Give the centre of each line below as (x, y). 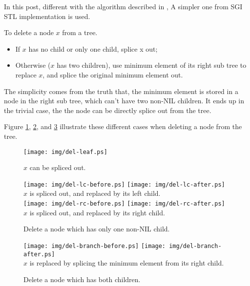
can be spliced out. (58, 167)
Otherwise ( (33, 65)
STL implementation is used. (47, 16)
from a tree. (80, 32)
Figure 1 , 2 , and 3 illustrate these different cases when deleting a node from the (123, 126)
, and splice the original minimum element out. (113, 74)
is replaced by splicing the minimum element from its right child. (127, 263)
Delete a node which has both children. (82, 279)
